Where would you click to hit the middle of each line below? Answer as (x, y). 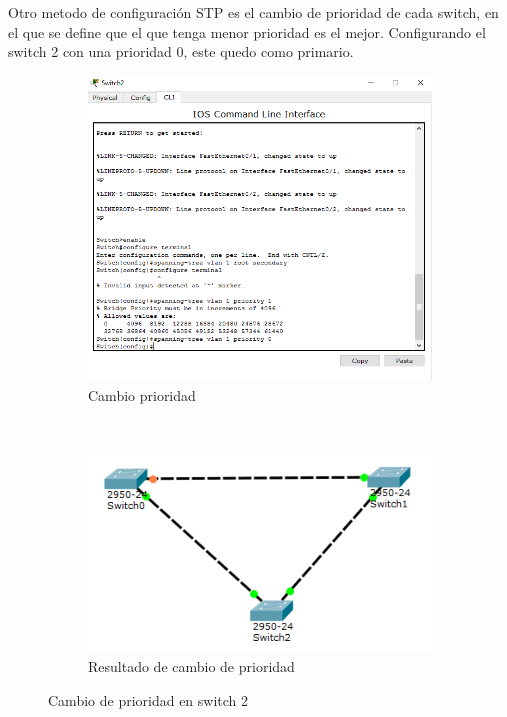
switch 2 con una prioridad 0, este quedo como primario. (181, 51)
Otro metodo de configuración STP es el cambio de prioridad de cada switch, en (253, 12)
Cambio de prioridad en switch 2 (148, 700)
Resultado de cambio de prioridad (191, 666)
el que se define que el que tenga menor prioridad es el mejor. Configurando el (247, 31)
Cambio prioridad (142, 394)
